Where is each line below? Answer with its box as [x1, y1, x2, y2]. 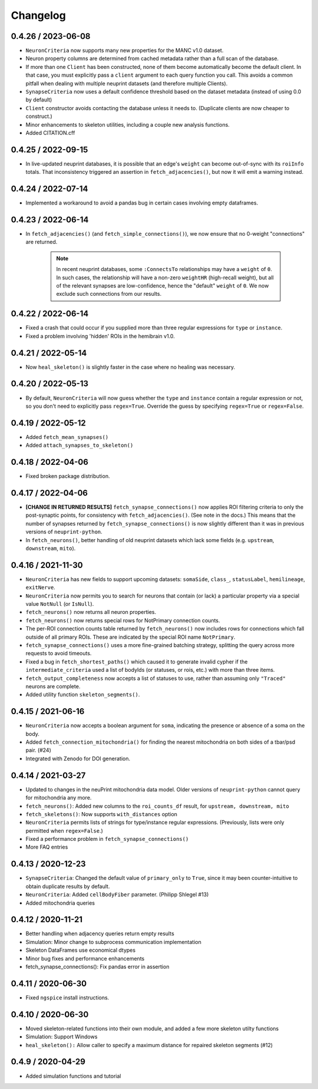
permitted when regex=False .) [25, 827, 103, 834]
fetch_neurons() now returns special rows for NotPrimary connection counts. [25, 616, 220, 624]
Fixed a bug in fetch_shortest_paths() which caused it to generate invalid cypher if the [25, 658, 248, 665]
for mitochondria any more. [25, 794, 92, 801]
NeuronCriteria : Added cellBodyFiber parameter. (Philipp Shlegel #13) [25, 891, 209, 898]
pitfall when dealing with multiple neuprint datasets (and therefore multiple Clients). [25, 80, 228, 87]
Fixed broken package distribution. [25, 473, 110, 480]
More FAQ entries [25, 843, 68, 851]
